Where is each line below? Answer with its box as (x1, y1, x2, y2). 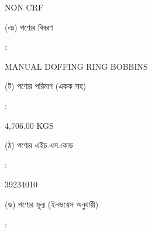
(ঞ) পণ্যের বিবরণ (5, 21, 53, 33)
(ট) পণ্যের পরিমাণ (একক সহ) (5, 80, 87, 92)
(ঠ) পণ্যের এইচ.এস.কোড (5, 139, 74, 151)
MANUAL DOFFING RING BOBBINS (5, 60, 148, 72)
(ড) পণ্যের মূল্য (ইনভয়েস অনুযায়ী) (5, 197, 99, 210)
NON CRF (5, 1, 44, 13)
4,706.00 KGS (5, 119, 54, 131)
